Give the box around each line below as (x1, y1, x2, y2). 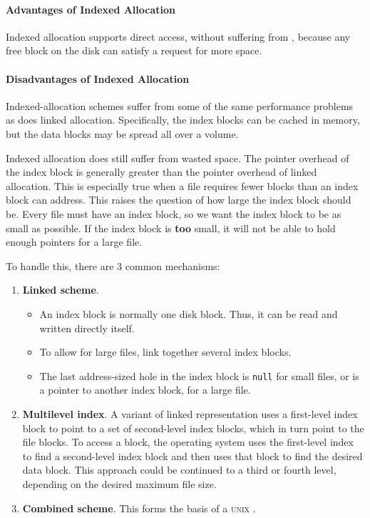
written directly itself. (39, 320, 135, 335)
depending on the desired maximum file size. (22, 476, 217, 491)
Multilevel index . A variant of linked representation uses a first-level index (22, 406, 358, 421)
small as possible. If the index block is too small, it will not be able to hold (6, 220, 336, 235)
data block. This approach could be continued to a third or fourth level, (22, 462, 336, 477)
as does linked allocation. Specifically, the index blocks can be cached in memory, (6, 112, 360, 127)
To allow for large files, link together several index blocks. (39, 344, 292, 359)
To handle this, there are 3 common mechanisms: (6, 258, 220, 273)
